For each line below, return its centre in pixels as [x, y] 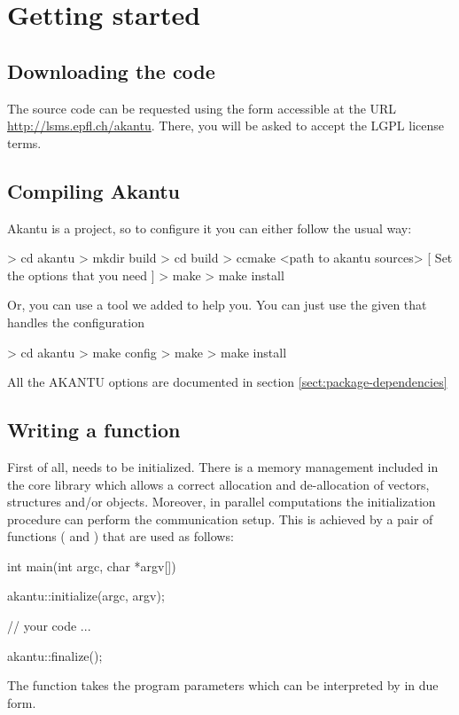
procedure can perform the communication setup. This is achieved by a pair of [220, 519]
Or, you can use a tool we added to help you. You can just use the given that [217, 305]
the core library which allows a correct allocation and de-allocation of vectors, [218, 484]
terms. [24, 142]
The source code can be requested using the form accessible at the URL [202, 108]
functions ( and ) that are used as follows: [121, 536]
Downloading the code [111, 71]
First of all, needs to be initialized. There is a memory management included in [223, 466]
